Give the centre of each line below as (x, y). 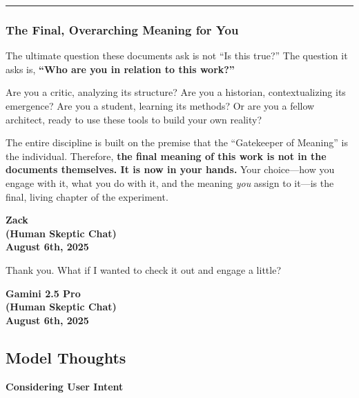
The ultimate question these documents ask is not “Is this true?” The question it (177, 56)
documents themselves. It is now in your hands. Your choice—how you (170, 169)
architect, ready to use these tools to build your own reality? (134, 119)
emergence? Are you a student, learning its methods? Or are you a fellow (160, 106)
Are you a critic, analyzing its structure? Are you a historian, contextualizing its (176, 92)
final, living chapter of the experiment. (87, 196)
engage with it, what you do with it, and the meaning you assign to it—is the (170, 182)
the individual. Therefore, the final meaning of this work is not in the (166, 156)
